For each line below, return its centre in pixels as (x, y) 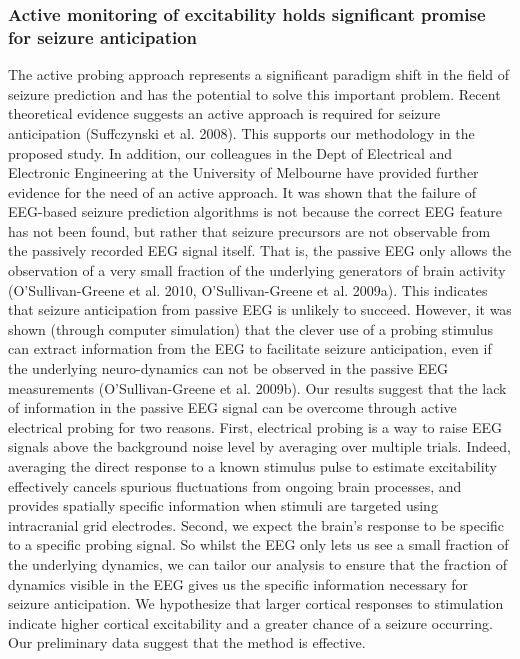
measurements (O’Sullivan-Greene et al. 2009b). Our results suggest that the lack (257, 387)
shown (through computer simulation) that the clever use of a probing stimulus (251, 328)
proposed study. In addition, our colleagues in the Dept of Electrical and (230, 152)
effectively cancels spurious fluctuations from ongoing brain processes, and (235, 485)
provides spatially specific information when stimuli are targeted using (223, 505)
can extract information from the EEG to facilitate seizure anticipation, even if (250, 348)
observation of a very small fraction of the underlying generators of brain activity (257, 270)
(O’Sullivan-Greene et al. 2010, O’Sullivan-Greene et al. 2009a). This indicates (248, 289)
